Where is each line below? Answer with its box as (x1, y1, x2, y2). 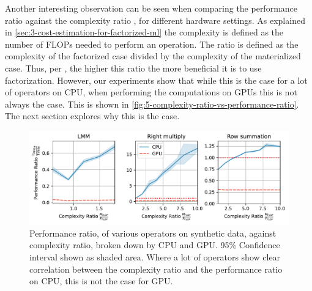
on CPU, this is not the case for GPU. (29, 274, 173, 287)
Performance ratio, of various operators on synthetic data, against (29, 226, 277, 239)
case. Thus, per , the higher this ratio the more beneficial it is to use (5, 61, 262, 74)
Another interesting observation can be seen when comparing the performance (5, 2, 298, 14)
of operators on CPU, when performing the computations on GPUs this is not (5, 86, 297, 98)
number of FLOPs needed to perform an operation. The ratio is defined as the (5, 37, 299, 50)
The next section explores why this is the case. (5, 109, 180, 122)
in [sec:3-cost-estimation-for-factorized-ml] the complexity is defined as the (5, 26, 284, 39)
